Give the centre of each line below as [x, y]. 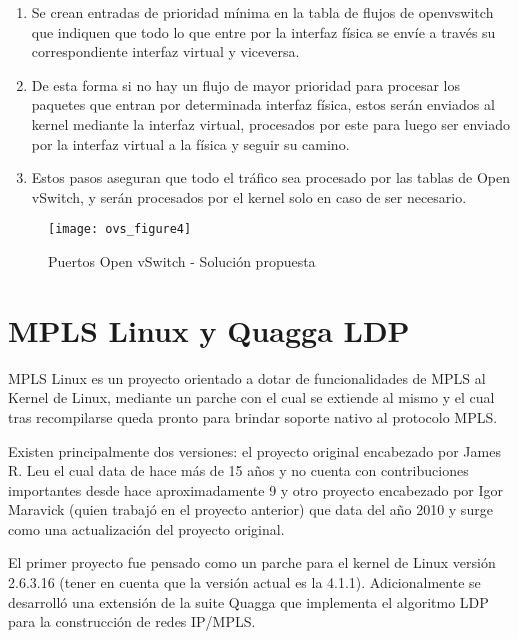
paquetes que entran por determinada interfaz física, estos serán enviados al [263, 104]
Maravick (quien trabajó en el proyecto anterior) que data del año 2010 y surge [250, 509]
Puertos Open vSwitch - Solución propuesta [182, 261]
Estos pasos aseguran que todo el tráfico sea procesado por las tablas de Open [270, 177]
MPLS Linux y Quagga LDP [209, 329]
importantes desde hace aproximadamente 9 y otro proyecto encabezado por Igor [256, 489]
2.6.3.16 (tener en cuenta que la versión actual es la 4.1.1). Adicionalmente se [244, 582]
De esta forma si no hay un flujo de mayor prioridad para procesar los [245, 84]
